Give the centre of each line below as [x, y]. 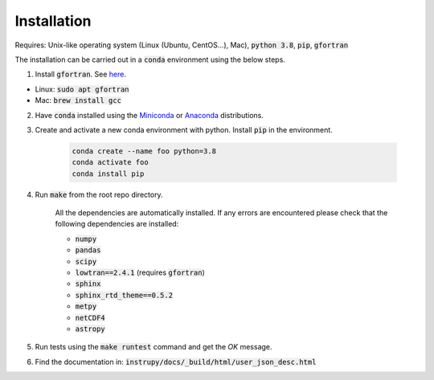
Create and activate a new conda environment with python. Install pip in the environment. [184, 129]
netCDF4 [90, 318]
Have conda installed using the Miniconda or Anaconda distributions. [149, 115]
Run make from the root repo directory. [99, 194]
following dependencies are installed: [117, 224]
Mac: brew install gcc [78, 100]
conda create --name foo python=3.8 [144, 151]
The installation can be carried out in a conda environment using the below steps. [150, 59]
